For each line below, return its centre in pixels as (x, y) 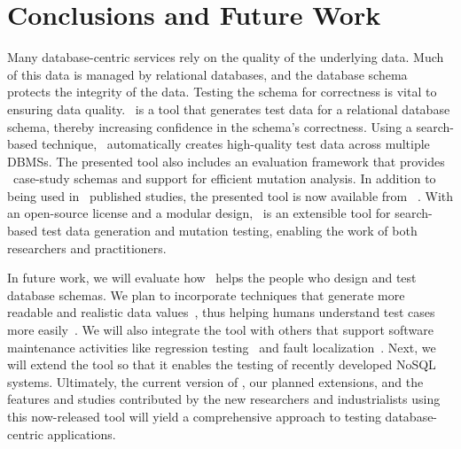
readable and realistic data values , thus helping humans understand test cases (221, 312)
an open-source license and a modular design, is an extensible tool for (199, 213)
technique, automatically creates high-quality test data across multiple (235, 144)
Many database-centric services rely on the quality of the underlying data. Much (226, 57)
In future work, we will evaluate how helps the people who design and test (212, 278)
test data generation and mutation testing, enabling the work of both (229, 231)
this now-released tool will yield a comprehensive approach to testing (194, 416)
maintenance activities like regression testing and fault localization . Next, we (222, 347)
